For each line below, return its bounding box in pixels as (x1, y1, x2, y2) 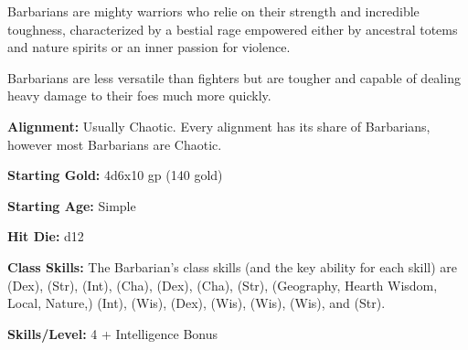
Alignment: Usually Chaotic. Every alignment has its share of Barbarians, (7, 116, 431, 135)
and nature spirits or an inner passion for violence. (7, 37, 291, 57)
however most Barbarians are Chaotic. (7, 134, 222, 154)
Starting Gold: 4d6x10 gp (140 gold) (7, 165, 223, 185)
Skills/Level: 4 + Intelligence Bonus (7, 323, 218, 343)
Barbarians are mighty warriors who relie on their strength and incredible (7, 2, 420, 20)
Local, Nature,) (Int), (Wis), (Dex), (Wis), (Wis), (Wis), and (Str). (7, 293, 386, 313)
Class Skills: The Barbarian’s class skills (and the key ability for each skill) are (7, 257, 458, 276)
